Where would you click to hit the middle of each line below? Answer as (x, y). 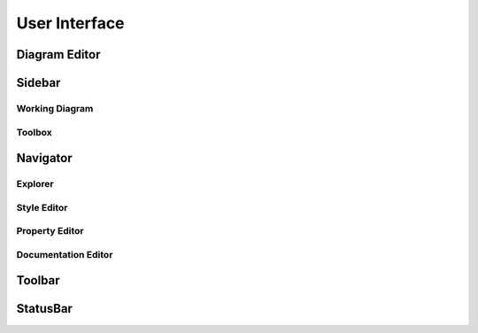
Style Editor (42, 207)
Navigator (44, 158)
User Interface (70, 23)
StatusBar (44, 309)
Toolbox (34, 132)
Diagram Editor (58, 54)
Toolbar (39, 280)
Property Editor (50, 231)
